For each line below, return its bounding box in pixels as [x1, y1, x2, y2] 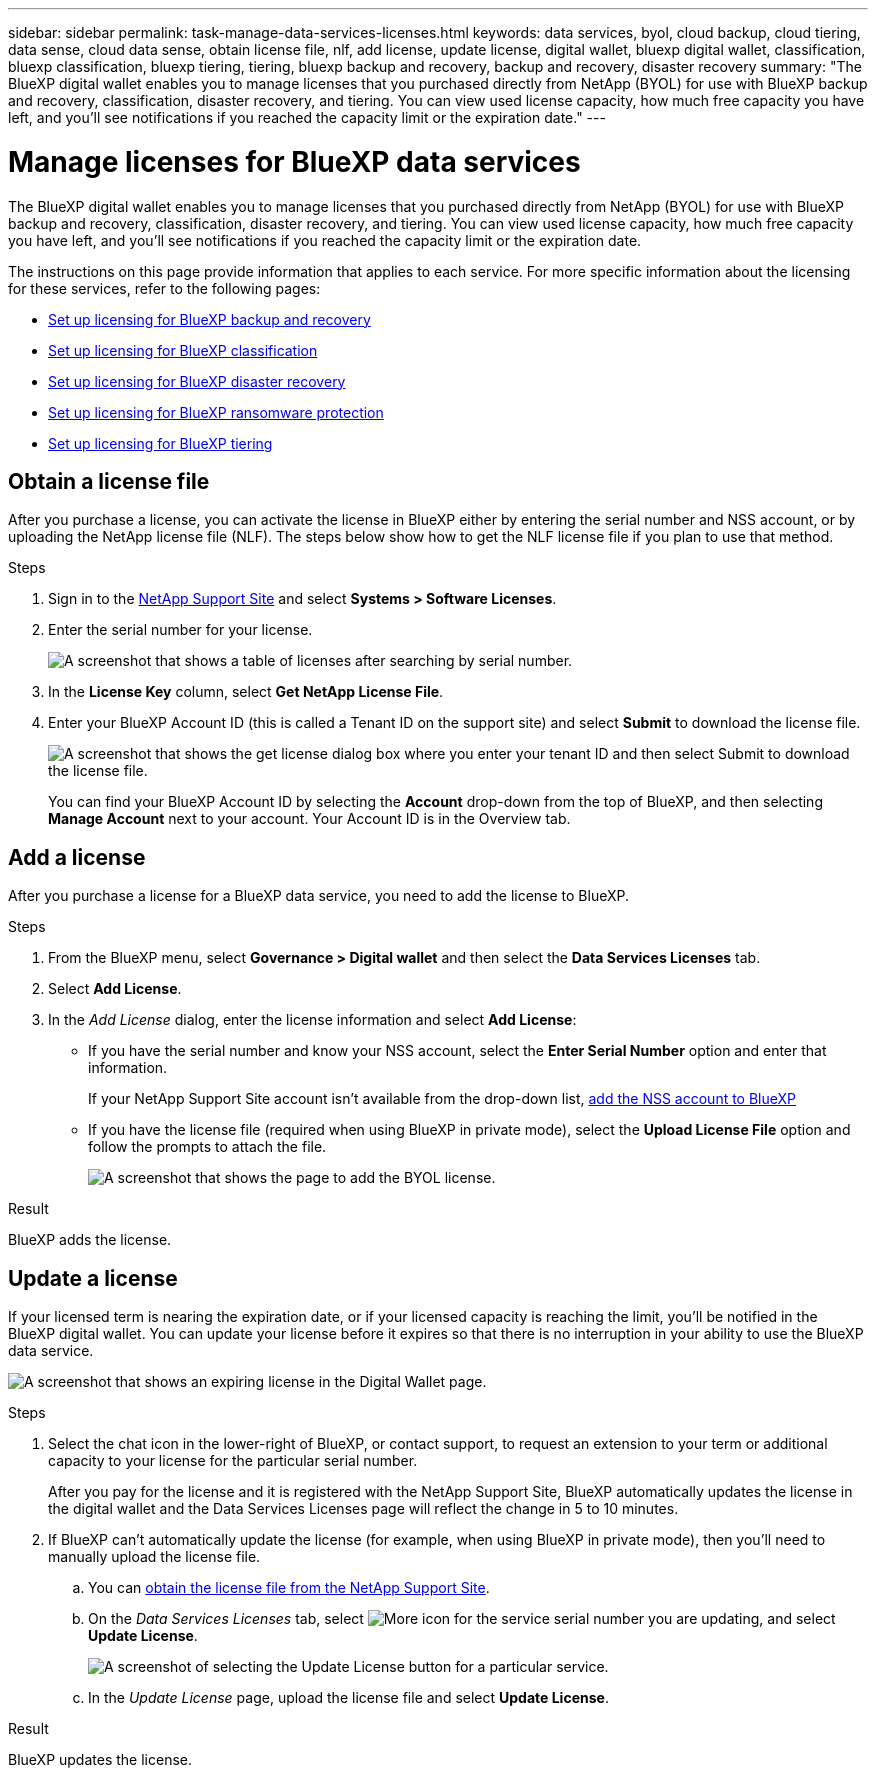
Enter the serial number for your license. [48, 621, 313, 639]
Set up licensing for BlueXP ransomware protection [48, 403, 384, 421]
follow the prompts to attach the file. [88, 1138, 327, 1156]
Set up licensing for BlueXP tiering [48, 434, 273, 452]
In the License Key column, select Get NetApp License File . [48, 683, 444, 701]
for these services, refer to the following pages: [8, 279, 321, 297]
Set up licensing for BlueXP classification [48, 341, 318, 359]
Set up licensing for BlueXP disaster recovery [48, 372, 346, 390]
